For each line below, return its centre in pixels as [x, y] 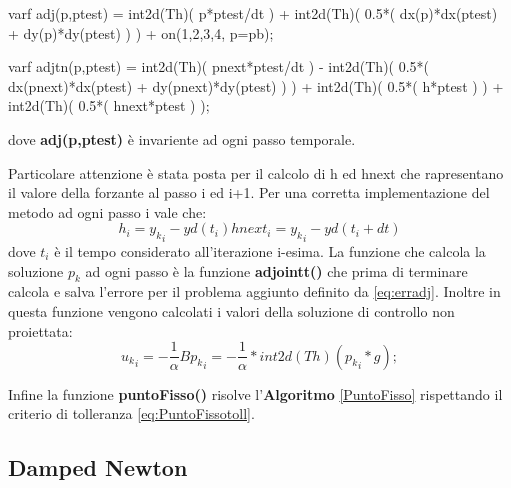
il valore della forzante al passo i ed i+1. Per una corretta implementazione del [249, 192]
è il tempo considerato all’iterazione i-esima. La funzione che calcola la [270, 250]
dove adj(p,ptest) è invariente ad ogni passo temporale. [182, 138]
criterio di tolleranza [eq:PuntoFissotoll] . [131, 413]
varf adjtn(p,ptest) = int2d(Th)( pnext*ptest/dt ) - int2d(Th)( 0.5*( [219, 66]
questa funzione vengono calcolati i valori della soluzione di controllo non [231, 310]
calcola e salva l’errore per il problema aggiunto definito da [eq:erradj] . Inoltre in [254, 291]
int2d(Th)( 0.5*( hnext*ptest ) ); [109, 105]
